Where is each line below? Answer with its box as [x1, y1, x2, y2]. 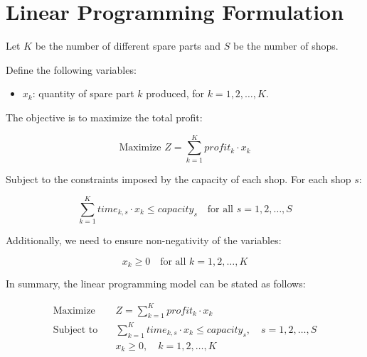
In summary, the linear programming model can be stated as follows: [6, 276, 306, 291]
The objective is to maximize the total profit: [6, 109, 203, 124]
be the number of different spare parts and [35, 38, 221, 53]
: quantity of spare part [32, 86, 134, 101]
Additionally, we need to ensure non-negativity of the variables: [6, 233, 282, 248]
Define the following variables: [6, 62, 137, 77]
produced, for [146, 86, 204, 101]
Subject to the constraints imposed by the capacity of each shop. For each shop [6, 171, 351, 186]
